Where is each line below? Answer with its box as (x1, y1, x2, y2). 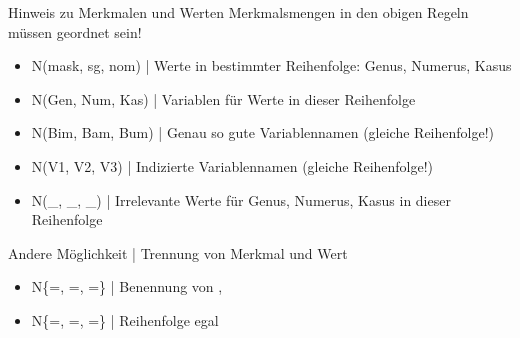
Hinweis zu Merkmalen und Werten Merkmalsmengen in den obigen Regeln (8, 2, 469, 22)
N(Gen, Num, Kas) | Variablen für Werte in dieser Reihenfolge (31, 88, 416, 109)
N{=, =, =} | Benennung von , (31, 276, 223, 297)
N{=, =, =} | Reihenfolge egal (31, 309, 219, 330)
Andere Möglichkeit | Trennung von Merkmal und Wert (8, 242, 348, 263)
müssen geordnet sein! (8, 21, 142, 42)
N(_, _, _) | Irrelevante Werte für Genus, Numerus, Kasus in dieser (31, 189, 451, 210)
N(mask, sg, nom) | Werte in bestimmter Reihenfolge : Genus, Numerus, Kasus (31, 55, 512, 76)
